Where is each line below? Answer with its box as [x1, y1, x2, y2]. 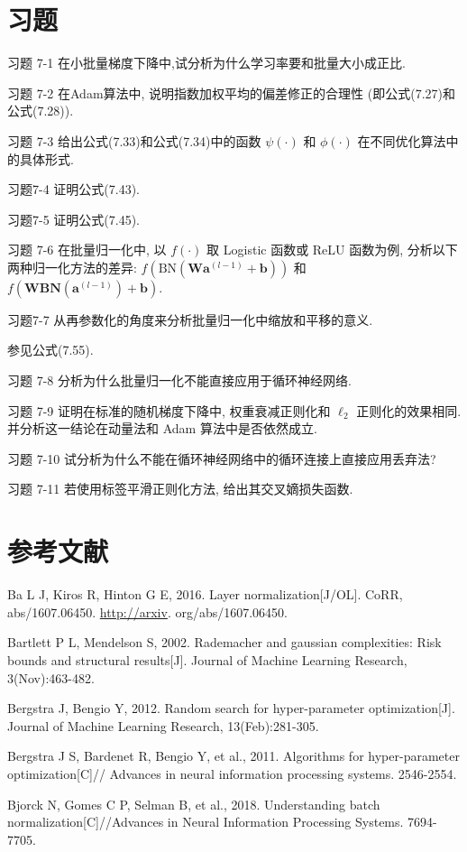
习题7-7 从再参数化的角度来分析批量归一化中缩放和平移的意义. [7, 310, 373, 329]
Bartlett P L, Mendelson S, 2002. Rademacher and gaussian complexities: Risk [7, 633, 442, 652]
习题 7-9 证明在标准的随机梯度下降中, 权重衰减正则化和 [7, 401, 331, 420]
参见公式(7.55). [7, 340, 94, 359]
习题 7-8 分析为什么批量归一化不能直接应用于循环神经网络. [7, 371, 352, 390]
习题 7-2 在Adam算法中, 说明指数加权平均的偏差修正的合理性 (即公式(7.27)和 [7, 83, 455, 102]
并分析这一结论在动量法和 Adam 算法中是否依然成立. [7, 419, 317, 438]
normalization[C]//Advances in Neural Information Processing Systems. [7, 812, 404, 831]
